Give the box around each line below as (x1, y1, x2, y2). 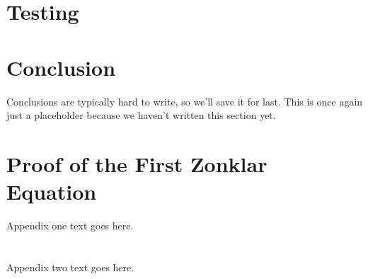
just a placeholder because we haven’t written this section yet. (6, 108, 276, 123)
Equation (6, 177, 97, 206)
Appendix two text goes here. (6, 259, 134, 274)
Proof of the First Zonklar (6, 149, 268, 178)
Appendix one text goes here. (6, 218, 134, 232)
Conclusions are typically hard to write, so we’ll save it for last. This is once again (6, 93, 363, 108)
